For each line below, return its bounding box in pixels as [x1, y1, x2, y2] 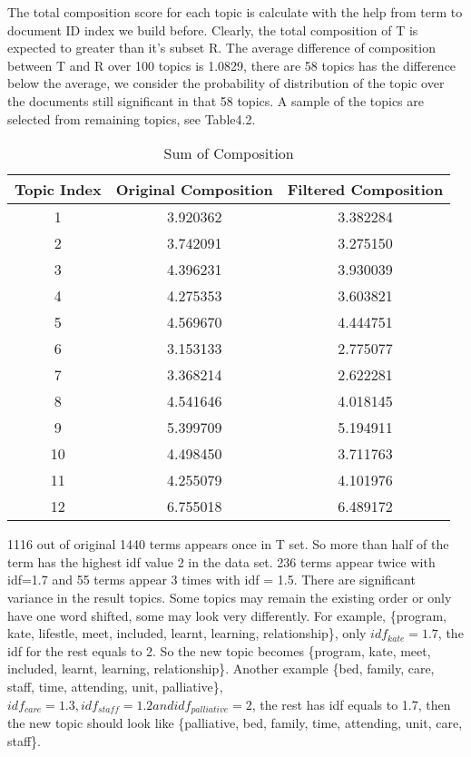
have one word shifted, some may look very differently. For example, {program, [7, 605, 446, 624]
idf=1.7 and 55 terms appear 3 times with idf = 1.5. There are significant [7, 570, 416, 589]
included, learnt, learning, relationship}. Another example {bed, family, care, [7, 659, 435, 678]
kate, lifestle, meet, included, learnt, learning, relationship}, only [7, 624, 367, 643]
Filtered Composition [287, 179, 444, 201]
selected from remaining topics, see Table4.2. [7, 109, 256, 128]
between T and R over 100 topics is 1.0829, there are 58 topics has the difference [7, 55, 456, 74]
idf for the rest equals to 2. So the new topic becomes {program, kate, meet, [7, 641, 431, 660]
